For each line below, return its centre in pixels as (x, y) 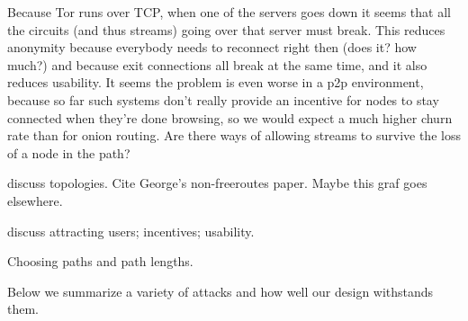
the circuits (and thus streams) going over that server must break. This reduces (226, 29)
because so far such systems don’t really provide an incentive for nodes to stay (223, 99)
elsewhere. (35, 200)
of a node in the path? (69, 152)
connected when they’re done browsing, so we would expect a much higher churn (230, 117)
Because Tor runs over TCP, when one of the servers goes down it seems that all (229, 12)
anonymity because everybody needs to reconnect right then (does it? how (212, 47)
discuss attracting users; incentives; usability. (131, 231)
